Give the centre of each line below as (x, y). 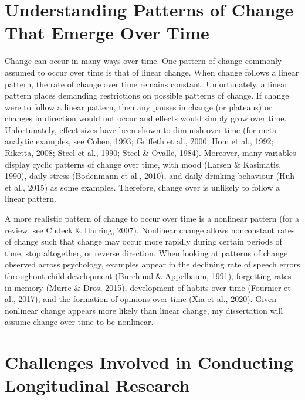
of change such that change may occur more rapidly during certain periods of (143, 241)
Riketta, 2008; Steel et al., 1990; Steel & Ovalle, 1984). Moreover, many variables (150, 153)
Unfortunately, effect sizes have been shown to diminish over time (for (131, 129)
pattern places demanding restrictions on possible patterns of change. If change (147, 95)
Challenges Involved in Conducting (149, 362)
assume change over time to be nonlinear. (79, 322)
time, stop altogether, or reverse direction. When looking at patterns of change (146, 252)
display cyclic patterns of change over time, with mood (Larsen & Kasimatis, (143, 164)
